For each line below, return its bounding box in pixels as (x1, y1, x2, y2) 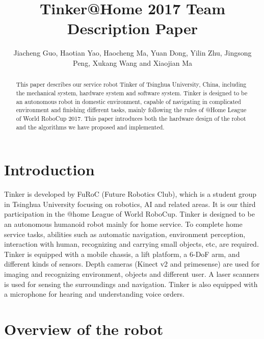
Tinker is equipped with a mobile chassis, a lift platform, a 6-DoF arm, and (4, 248, 240, 259)
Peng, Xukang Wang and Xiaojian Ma (73, 57, 192, 68)
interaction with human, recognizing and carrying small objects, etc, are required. (4, 239, 259, 249)
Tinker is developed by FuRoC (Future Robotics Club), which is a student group (4, 189, 257, 199)
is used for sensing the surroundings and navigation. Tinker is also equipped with (4, 278, 258, 289)
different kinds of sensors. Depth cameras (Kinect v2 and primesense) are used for (4, 258, 260, 269)
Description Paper (67, 18, 198, 39)
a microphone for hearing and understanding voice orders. (4, 289, 184, 299)
